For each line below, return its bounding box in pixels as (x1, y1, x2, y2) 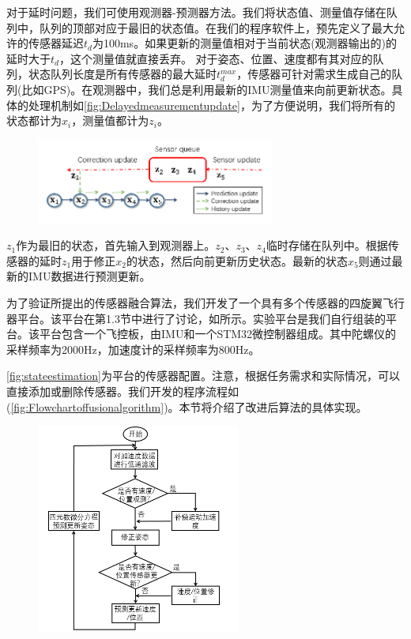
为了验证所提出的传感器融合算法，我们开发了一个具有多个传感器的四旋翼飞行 (6, 295, 405, 311)
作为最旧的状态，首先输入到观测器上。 (16, 237, 216, 254)
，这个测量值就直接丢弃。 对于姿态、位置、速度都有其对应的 (58, 50, 373, 66)
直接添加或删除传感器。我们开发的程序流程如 (6, 382, 239, 399)
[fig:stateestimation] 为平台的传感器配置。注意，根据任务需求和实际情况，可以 (6, 367, 400, 384)
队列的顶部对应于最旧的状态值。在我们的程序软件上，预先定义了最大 (39, 19, 394, 36)
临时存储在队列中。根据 (266, 237, 388, 254)
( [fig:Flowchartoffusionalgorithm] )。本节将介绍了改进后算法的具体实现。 (6, 398, 368, 415)
